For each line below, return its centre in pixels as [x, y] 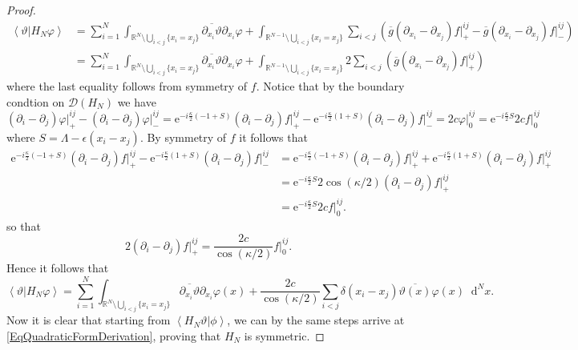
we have [137, 101]
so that [24, 225]
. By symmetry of [183, 137]
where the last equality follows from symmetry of [127, 86]
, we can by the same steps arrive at [316, 320]
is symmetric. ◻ [284, 336]
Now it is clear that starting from [89, 320]
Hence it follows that [58, 268]
